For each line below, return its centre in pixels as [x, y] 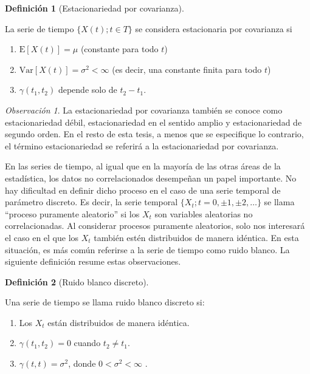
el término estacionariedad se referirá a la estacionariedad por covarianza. [142, 145]
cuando [87, 343]
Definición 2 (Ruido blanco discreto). [77, 281]
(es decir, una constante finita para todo [187, 69]
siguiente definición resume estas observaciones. [93, 261]
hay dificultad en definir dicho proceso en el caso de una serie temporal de [143, 190]
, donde [82, 363]
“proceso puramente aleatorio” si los [72, 213]
